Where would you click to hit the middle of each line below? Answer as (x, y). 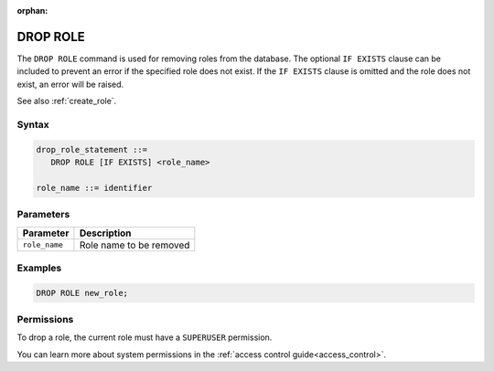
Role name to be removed (134, 245)
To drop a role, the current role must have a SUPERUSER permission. (145, 337)
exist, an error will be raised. (70, 84)
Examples (39, 268)
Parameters (43, 215)
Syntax (33, 124)
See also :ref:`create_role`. (67, 101)
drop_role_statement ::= (92, 149)
